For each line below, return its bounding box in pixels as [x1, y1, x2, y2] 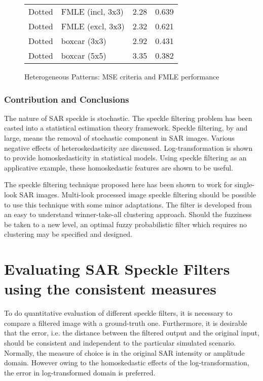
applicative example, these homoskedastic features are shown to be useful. [4, 162, 234, 173]
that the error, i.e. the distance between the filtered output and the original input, [4, 327, 259, 338]
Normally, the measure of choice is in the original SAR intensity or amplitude [4, 347, 245, 358]
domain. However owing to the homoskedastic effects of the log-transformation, [4, 357, 249, 368]
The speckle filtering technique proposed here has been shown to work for [4, 179, 233, 190]
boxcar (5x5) [61, 50, 106, 61]
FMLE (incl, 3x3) [61, 6, 124, 17]
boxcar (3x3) [61, 35, 106, 47]
